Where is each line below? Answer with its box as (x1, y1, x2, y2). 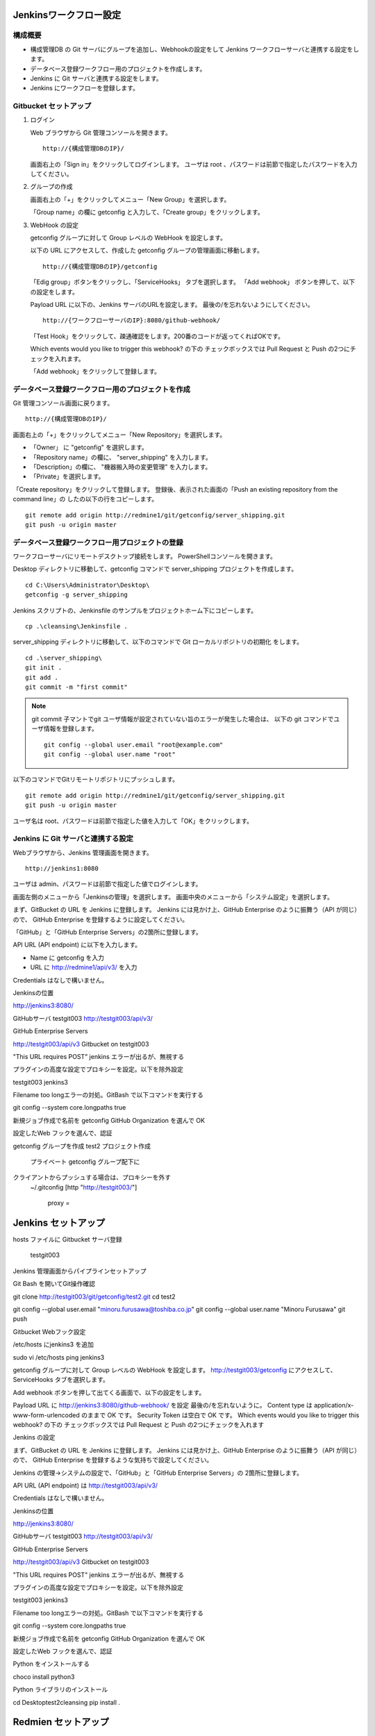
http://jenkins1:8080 (25, 865, 99, 873)
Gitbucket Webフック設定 (12, 1327, 86, 1336)
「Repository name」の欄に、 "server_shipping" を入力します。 (30, 453, 212, 461)
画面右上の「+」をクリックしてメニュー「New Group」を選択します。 (30, 195, 231, 203)
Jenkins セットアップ (12, 1217, 106, 1228)
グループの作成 (30, 183, 73, 191)
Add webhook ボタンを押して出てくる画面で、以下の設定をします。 (12, 1388, 206, 1396)
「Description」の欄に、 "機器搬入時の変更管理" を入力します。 (30, 462, 212, 471)
